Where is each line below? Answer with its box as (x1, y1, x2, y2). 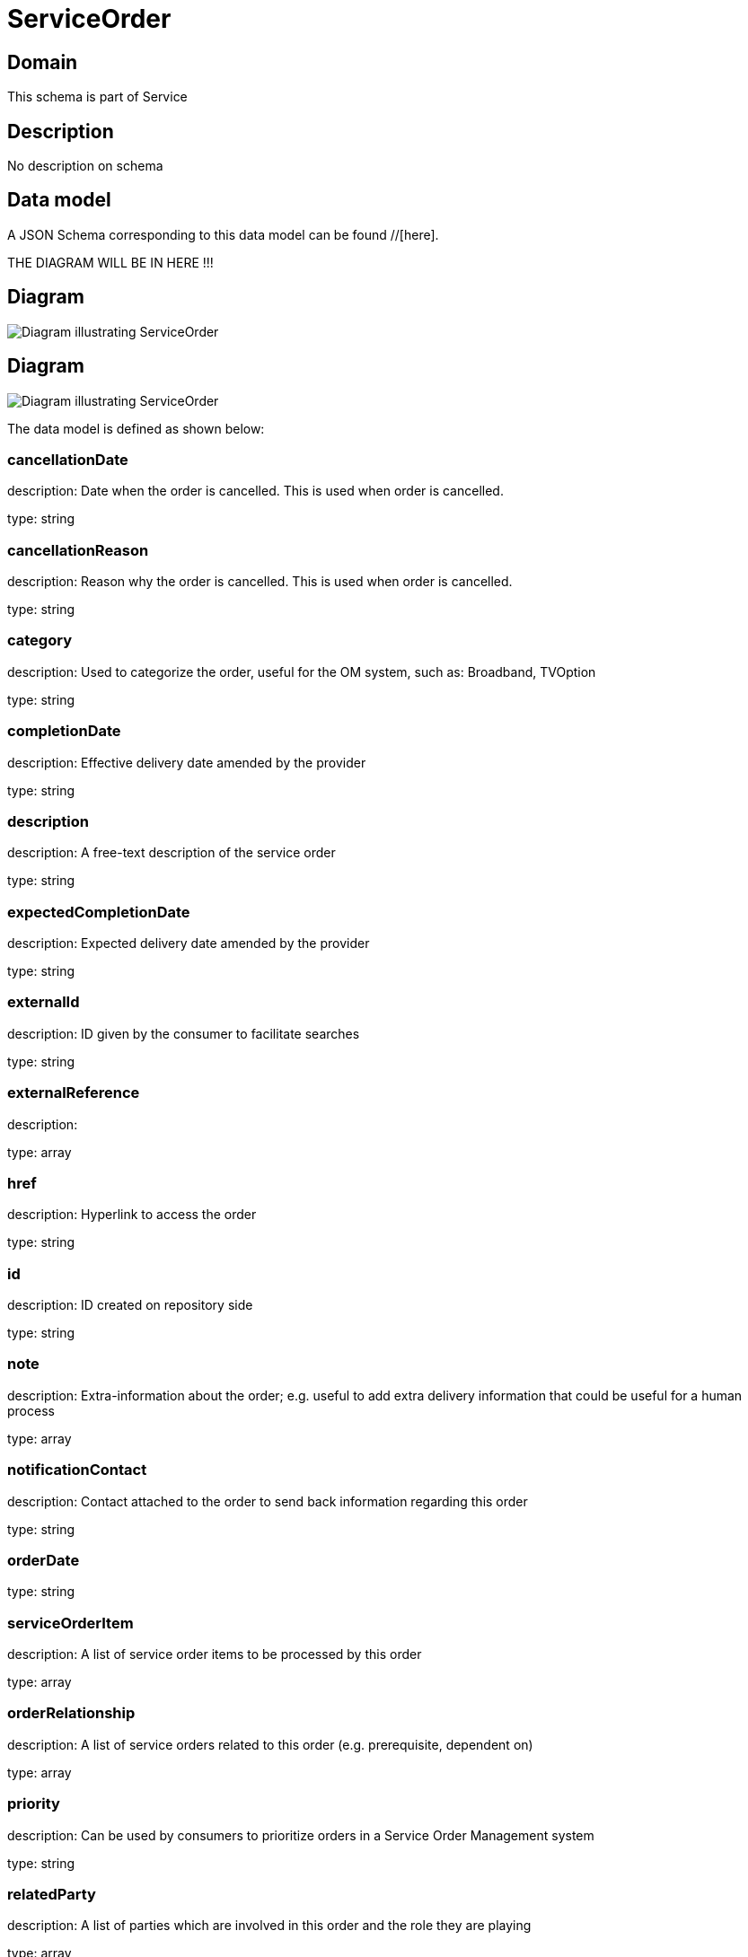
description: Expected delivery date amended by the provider (7, 935, 370, 952)
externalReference (7, 1084, 140, 1102)
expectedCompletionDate (7, 902, 190, 921)
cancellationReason (7, 540, 149, 559)
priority (7, 1795, 60, 1813)
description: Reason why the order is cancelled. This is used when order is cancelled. (7, 574, 513, 590)
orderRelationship (7, 1704, 136, 1723)
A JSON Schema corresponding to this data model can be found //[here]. (7, 226, 439, 242)
